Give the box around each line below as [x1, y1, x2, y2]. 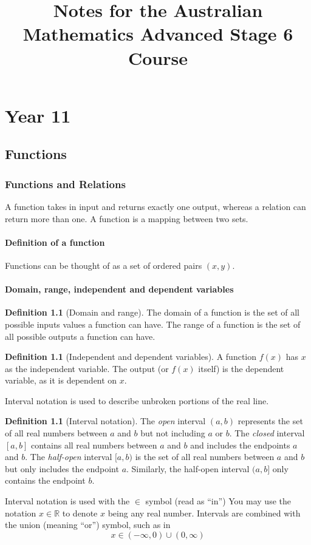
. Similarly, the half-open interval [126, 462, 250, 475]
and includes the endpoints [190, 438, 290, 451]
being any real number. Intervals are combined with [108, 506, 301, 519]
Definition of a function [5, 235, 105, 248]
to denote [62, 506, 98, 519]
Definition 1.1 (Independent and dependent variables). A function [5, 350, 257, 363]
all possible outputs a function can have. [5, 330, 155, 342]
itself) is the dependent [198, 362, 284, 374]
